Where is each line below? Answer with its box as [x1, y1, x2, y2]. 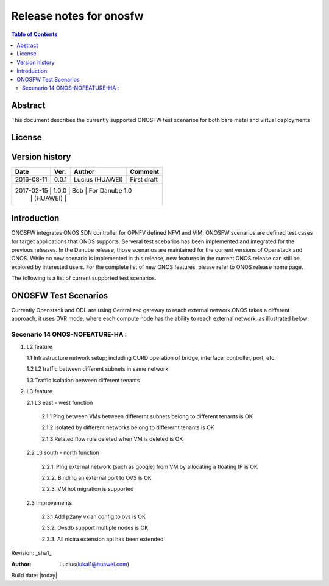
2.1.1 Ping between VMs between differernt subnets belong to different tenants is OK [41, 412, 253, 420]
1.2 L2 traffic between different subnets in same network [26, 365, 169, 373]
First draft [130, 175, 158, 184]
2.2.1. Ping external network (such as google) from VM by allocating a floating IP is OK [41, 463, 258, 470]
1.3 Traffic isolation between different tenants [26, 376, 140, 384]
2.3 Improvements [26, 499, 73, 506]
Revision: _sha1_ [11, 549, 52, 557]
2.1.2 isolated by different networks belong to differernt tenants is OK [41, 424, 214, 431]
